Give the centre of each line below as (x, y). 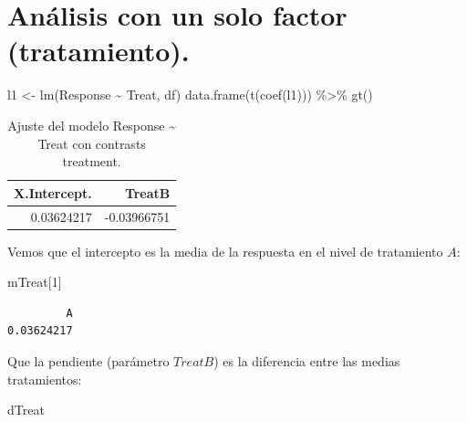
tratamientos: (45, 379)
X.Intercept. (53, 192)
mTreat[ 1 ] (35, 282)
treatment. (92, 161)
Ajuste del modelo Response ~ (92, 125)
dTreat (26, 410)
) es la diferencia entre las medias (307, 361)
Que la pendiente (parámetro (88, 361)
